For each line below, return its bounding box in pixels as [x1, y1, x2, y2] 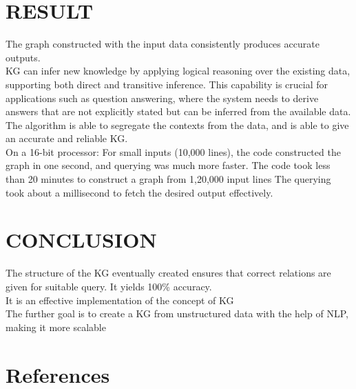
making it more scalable [6, 319, 106, 334]
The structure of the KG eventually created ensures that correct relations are [6, 266, 331, 280]
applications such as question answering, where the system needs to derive [6, 90, 319, 105]
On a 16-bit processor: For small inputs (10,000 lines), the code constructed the [6, 144, 341, 159]
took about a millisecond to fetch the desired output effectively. [6, 185, 273, 199]
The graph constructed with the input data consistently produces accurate [6, 37, 320, 51]
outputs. [6, 50, 41, 64]
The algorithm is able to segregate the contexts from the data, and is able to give [6, 117, 349, 132]
